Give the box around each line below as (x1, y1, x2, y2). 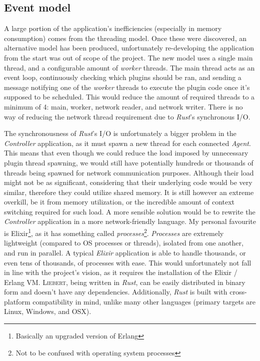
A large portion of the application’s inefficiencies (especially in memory (4, 23, 222, 33)
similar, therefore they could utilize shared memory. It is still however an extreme (4, 186, 254, 197)
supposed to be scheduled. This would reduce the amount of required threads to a (4, 91, 255, 102)
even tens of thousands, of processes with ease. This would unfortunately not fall (4, 257, 251, 267)
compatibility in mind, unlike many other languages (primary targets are (32, 296, 255, 306)
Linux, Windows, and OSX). (4, 306, 91, 316)
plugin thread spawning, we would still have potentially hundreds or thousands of (4, 157, 253, 167)
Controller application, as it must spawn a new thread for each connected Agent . (4, 137, 251, 148)
